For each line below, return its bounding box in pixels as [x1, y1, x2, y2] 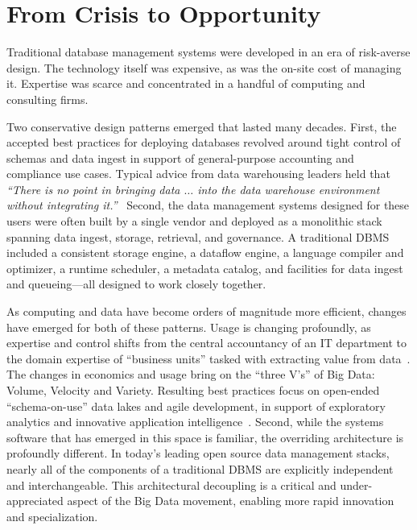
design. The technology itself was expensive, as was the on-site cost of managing [6, 59, 402, 76]
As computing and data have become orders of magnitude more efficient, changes [6, 303, 407, 320]
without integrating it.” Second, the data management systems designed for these [6, 197, 410, 213]
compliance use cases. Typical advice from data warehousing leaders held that [6, 165, 390, 182]
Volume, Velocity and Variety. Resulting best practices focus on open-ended [6, 382, 380, 398]
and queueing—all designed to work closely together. [6, 275, 266, 292]
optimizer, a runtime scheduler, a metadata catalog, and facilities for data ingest [6, 259, 403, 276]
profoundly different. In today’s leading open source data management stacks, [6, 445, 390, 462]
